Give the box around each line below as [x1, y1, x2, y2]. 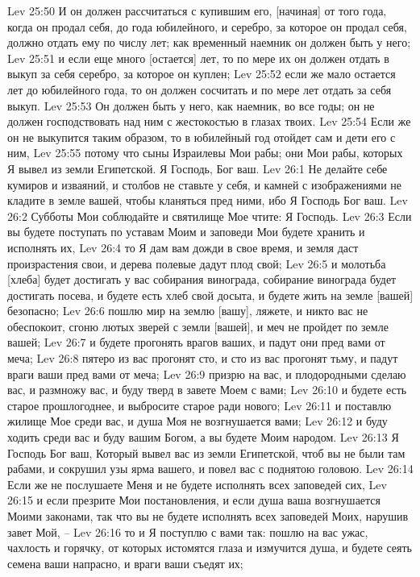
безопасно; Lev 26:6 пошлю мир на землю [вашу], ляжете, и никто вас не [7, 302, 368, 319]
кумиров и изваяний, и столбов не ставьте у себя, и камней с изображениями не [7, 176, 402, 193]
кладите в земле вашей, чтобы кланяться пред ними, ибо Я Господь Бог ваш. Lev [7, 192, 408, 209]
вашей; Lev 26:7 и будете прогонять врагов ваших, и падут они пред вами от [7, 334, 385, 351]
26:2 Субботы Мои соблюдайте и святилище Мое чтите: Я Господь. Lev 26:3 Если [7, 207, 412, 224]
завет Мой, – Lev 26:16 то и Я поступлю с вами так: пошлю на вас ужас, [7, 523, 368, 540]
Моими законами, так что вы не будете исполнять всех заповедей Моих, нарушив [7, 508, 409, 524]
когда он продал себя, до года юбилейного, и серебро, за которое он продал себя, [7, 18, 407, 35]
